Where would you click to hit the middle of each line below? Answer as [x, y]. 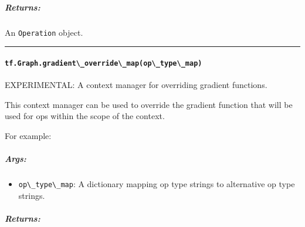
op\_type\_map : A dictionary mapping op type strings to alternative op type [157, 184]
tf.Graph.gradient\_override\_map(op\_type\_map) [104, 63]
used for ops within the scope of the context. [85, 116]
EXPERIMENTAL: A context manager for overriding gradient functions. [136, 85]
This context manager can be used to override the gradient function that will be [149, 104]
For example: [28, 135]
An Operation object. [44, 32]
